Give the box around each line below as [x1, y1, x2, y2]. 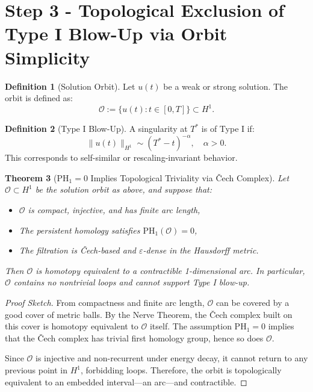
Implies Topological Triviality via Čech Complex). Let [90, 171, 290, 184]
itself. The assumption [149, 320, 232, 332]
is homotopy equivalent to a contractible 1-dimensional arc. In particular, [36, 264, 305, 276]
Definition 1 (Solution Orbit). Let [5, 79, 135, 92]
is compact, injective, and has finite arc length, [28, 204, 200, 216]
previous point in [5, 364, 67, 376]
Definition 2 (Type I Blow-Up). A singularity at [5, 122, 188, 135]
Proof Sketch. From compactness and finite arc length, [5, 296, 205, 309]
